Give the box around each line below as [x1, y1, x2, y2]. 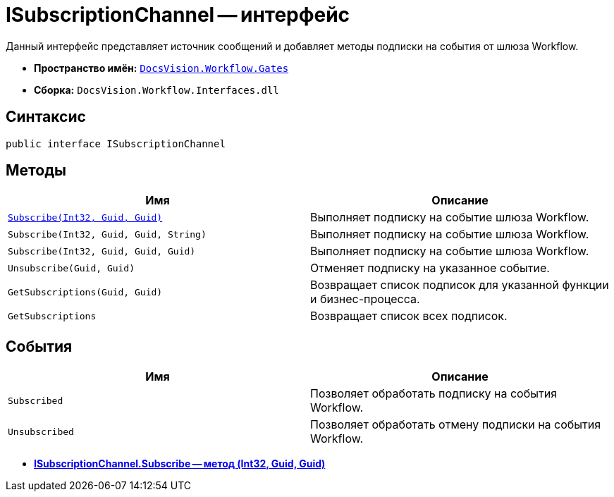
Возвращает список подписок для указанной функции [310, 278, 609, 293]
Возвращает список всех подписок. [310, 309, 508, 324]
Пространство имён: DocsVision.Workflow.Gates [34, 61, 289, 74]
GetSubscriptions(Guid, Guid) [8, 286, 163, 297]
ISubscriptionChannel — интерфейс [6, 3, 350, 27]
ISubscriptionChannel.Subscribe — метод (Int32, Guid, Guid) [34, 458, 326, 470]
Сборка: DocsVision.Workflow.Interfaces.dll [34, 83, 279, 96]
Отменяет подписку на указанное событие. [310, 261, 550, 276]
